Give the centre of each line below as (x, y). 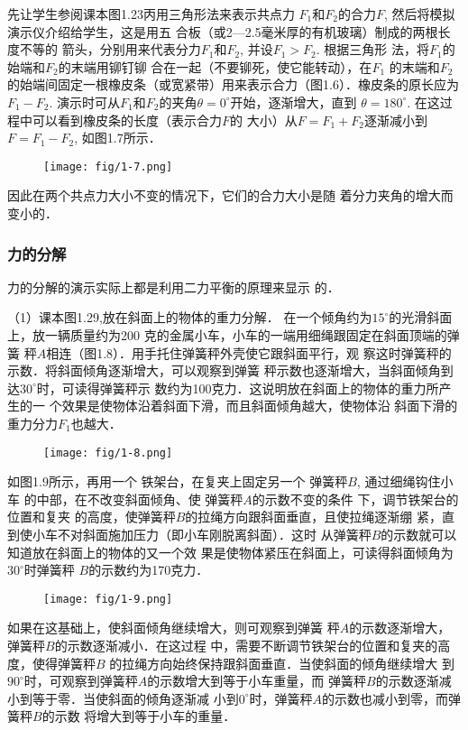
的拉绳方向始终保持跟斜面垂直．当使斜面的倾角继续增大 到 (282, 663)
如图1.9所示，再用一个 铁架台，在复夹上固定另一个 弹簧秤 (178, 481)
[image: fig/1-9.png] (108, 599)
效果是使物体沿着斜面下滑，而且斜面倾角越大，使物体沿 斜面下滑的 (260, 406)
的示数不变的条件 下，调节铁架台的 (355, 499)
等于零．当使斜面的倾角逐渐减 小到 (135, 698)
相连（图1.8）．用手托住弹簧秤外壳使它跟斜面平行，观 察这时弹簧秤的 (249, 352)
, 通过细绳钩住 (399, 481)
